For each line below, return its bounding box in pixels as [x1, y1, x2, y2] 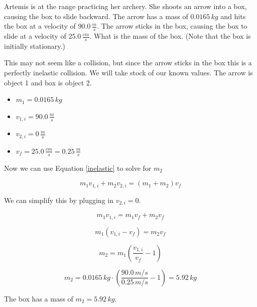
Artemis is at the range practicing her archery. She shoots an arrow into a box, [4, 1, 247, 11]
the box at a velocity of [4, 21, 76, 31]
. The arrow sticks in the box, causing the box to [97, 21, 247, 31]
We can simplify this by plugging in [4, 194, 113, 205]
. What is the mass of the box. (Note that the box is [89, 31, 251, 41]
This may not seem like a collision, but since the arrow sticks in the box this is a [4, 57, 252, 68]
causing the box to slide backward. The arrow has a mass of [4, 11, 188, 21]
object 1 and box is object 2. [4, 77, 92, 87]
